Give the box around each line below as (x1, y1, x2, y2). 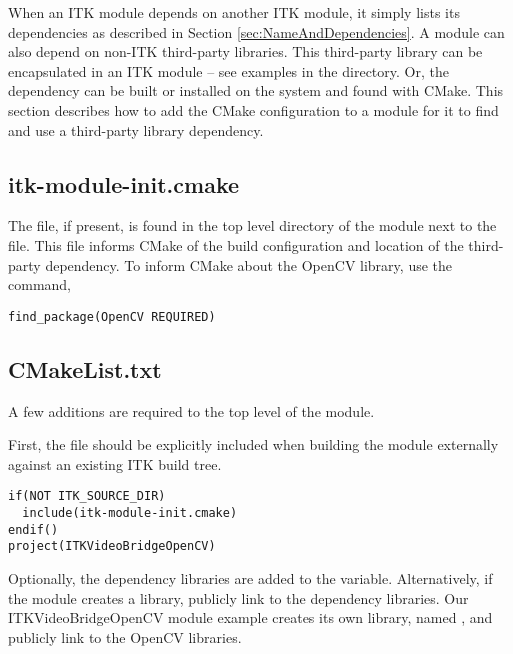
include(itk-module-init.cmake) (22, 506, 238, 521)
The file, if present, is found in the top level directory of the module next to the (8, 215, 497, 236)
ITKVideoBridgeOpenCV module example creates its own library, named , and (8, 607, 493, 628)
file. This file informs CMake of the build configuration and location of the (8, 234, 464, 255)
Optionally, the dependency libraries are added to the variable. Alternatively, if (8, 568, 493, 588)
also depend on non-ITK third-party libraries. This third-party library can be (8, 41, 483, 62)
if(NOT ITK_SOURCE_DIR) (8, 489, 166, 504)
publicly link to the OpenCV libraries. (8, 626, 242, 647)
